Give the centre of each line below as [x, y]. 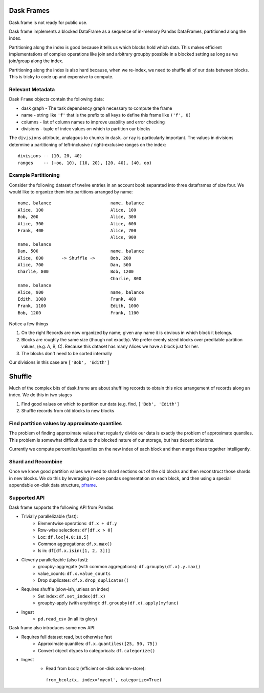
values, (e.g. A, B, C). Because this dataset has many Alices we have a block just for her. [110, 346]
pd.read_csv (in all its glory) [67, 619]
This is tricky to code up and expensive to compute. [61, 77]
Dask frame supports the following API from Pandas [61, 507]
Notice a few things [29, 324]
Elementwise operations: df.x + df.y [77, 523]
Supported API [27, 498]
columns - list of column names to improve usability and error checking [93, 122]
